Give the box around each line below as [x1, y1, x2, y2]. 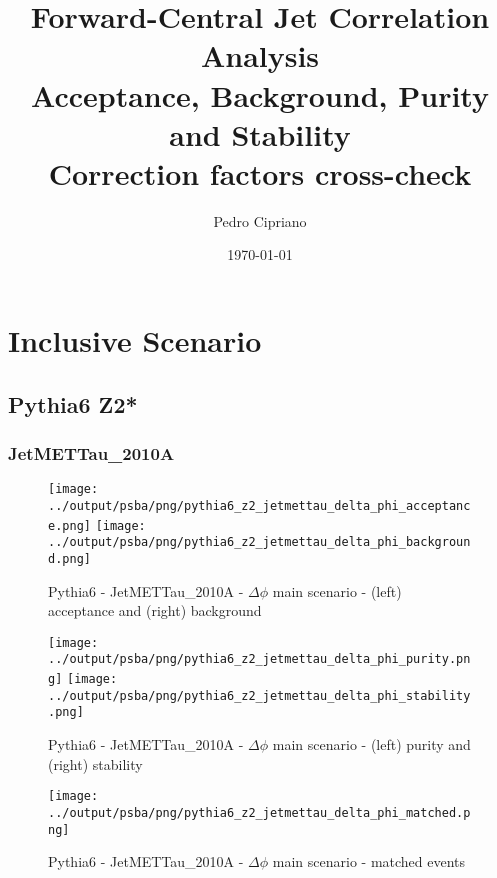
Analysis [200, 35, 320, 76]
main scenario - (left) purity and [272, 734, 471, 754]
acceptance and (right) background [48, 600, 262, 621]
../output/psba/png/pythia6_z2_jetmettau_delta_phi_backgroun [48, 535, 471, 550]
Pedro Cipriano [213, 210, 307, 231]
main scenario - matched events [272, 851, 466, 872]
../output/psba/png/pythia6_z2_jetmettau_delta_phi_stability [48, 688, 471, 703]
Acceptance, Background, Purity [31, 74, 489, 115]
